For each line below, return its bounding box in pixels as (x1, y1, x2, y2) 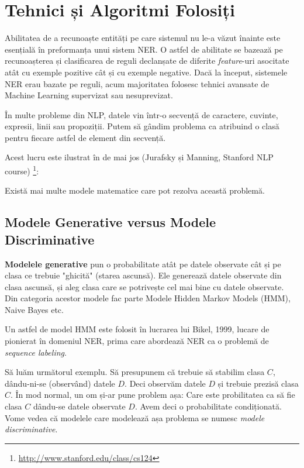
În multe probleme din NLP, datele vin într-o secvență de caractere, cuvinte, (5, 108, 278, 121)
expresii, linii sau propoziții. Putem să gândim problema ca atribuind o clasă (5, 120, 279, 132)
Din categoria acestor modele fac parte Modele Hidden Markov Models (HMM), (5, 292, 291, 304)
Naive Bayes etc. (5, 303, 64, 315)
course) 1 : (5, 163, 39, 177)
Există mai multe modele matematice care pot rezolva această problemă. (5, 184, 265, 197)
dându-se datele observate (33, 400, 126, 412)
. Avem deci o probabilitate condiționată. (134, 400, 282, 412)
